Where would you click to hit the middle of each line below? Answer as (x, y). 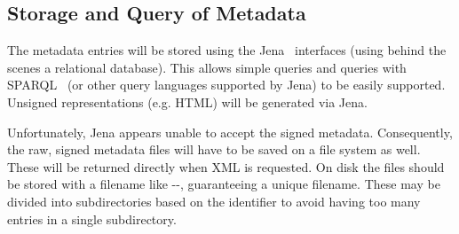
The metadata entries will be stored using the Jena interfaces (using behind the (227, 50)
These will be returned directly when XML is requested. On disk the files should (226, 166)
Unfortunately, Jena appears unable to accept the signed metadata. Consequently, (230, 132)
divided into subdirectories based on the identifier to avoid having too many (214, 201)
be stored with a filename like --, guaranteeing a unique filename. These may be (224, 184)
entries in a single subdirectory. (92, 218)
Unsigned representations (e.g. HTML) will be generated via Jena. (187, 101)
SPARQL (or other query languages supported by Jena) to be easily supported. (226, 85)
